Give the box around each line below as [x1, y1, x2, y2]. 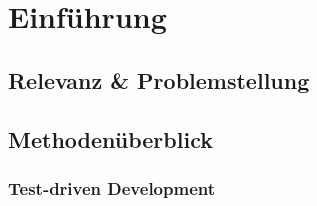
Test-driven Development [8, 175, 216, 200]
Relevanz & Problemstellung [8, 64, 310, 95]
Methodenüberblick [8, 123, 213, 154]
